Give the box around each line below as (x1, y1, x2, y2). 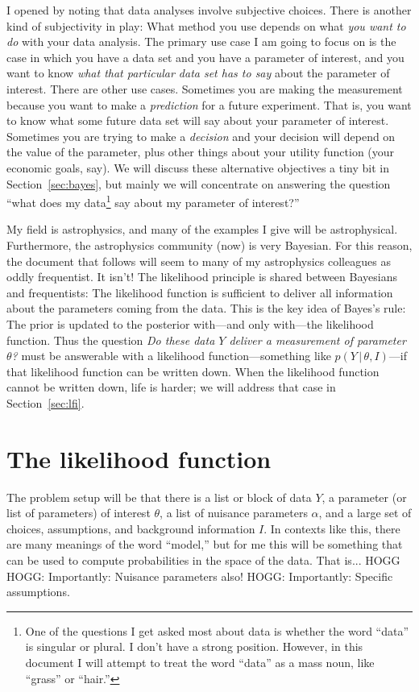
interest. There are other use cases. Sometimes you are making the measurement (6, 80, 403, 97)
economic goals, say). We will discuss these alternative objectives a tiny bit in (6, 159, 389, 176)
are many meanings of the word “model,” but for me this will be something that (6, 536, 403, 553)
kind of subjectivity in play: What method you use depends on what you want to (6, 17, 406, 34)
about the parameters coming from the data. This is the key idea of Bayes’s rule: (6, 300, 406, 317)
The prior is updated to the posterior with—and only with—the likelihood (6, 315, 374, 332)
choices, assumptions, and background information (6, 520, 255, 537)
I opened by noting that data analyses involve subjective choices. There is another (6, 2, 412, 18)
